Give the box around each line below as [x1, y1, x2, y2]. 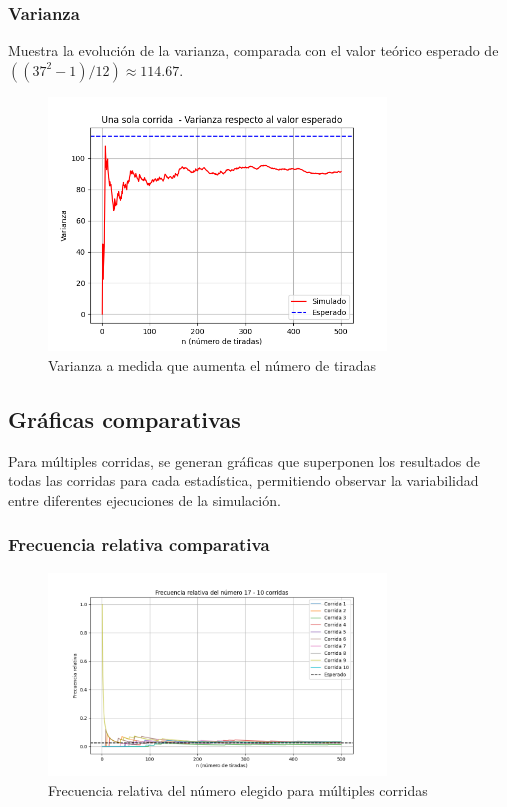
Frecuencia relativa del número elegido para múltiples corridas [48, 779, 428, 800]
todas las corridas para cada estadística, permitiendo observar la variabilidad [8, 470, 479, 491]
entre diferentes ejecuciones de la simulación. [8, 489, 281, 510]
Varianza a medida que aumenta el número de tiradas [48, 354, 377, 375]
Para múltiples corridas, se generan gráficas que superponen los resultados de [8, 450, 481, 471]
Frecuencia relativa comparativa [8, 532, 270, 557]
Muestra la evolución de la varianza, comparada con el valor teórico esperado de [8, 40, 499, 61]
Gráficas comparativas [8, 403, 241, 434]
